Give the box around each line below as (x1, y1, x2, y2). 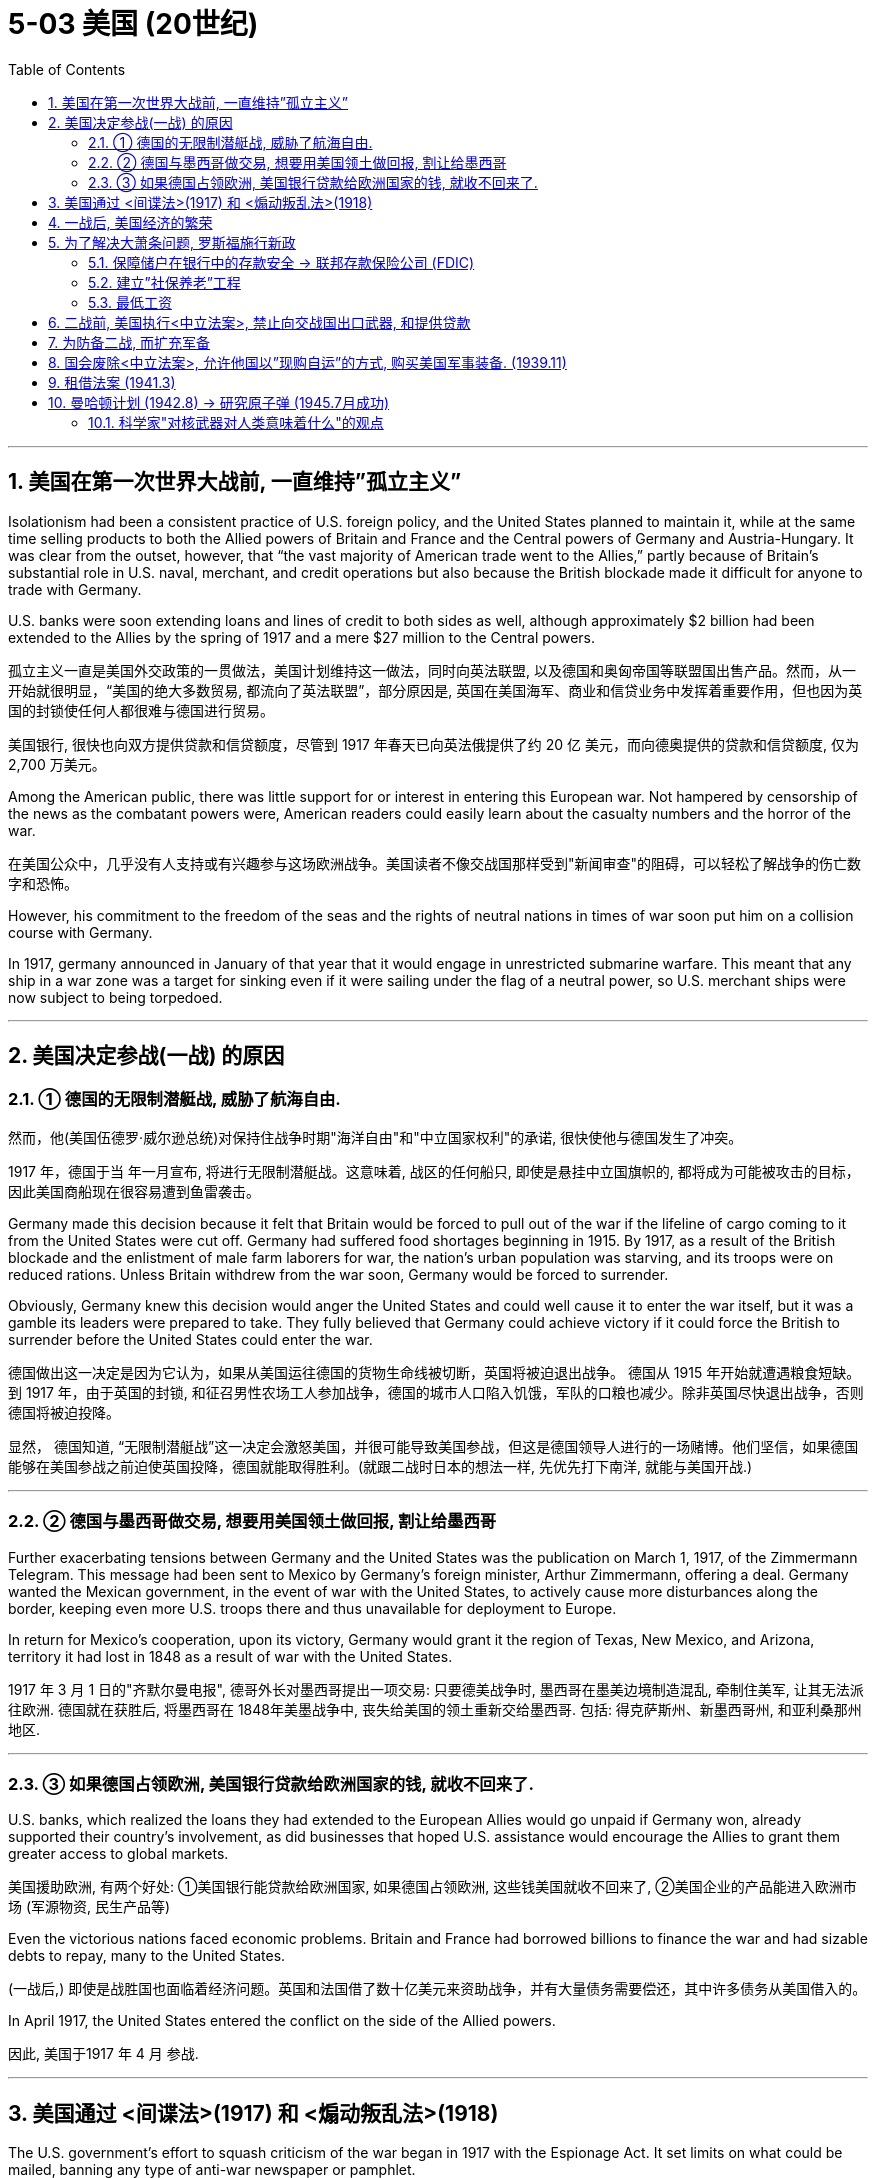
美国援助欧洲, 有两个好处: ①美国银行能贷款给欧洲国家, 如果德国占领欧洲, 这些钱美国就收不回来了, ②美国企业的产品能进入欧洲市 (8, 1878, 857, 1896)
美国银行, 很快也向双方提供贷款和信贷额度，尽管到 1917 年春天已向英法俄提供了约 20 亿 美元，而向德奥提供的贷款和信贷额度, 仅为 (8, 735, 859, 753)
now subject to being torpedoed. (8, 988, 223, 1006)
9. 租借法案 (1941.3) (48, 373, 176, 391)
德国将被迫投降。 (8, 1403, 120, 1421)
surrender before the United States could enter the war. (8, 1330, 373, 1348)
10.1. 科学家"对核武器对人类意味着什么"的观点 (88, 413, 384, 431)
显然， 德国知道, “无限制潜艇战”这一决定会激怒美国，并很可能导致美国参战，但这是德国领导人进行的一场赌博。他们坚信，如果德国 (8, 1437, 859, 1455)
